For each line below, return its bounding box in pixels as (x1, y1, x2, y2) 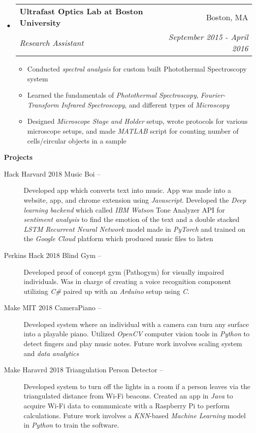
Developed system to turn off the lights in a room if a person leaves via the (24, 381, 251, 391)
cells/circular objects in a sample (27, 135, 127, 145)
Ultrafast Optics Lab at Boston (19, 5, 143, 17)
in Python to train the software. (24, 420, 119, 430)
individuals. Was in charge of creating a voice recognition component (24, 276, 231, 287)
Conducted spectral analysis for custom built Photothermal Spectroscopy (27, 64, 247, 73)
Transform (27, 99, 59, 109)
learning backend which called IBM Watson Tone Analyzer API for (24, 204, 225, 215)
